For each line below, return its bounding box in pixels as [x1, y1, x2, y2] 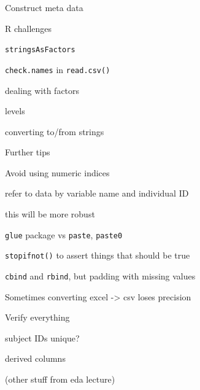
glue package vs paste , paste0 [5, 228, 123, 241]
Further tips [5, 146, 50, 158]
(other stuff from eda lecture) [5, 373, 115, 385]
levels [5, 104, 25, 117]
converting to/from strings [5, 125, 104, 138]
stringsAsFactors [5, 45, 75, 55]
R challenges [5, 21, 52, 34]
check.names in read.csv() [5, 63, 110, 76]
